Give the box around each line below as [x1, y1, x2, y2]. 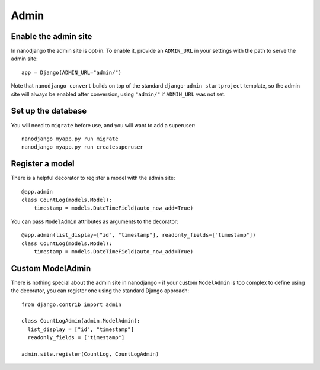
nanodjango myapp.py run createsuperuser [21, 144, 143, 150]
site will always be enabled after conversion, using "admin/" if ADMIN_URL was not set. [11, 91, 226, 98]
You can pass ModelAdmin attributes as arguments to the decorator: [11, 218, 178, 225]
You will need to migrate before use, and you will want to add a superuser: [11, 121, 196, 128]
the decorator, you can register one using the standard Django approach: [11, 287, 190, 294]
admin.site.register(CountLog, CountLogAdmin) [21, 350, 159, 358]
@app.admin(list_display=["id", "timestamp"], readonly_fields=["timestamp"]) [21, 231, 256, 239]
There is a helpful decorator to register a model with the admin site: [11, 175, 175, 182]
